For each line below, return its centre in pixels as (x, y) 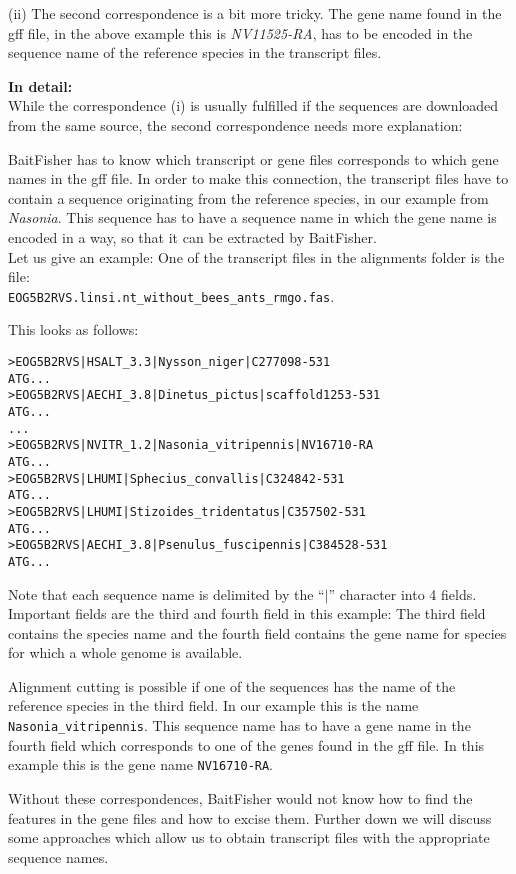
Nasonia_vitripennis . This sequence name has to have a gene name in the (239, 725)
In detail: (40, 85)
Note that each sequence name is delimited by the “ (166, 593)
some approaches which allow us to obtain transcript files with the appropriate (249, 837)
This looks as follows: (73, 329)
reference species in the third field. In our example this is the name (213, 705)
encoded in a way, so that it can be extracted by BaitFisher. (192, 236)
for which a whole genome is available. (125, 652)
